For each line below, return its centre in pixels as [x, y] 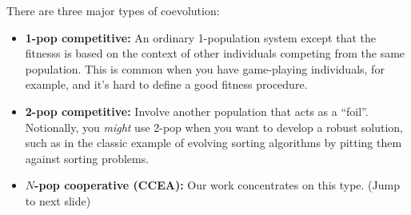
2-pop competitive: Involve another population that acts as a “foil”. [197, 111]
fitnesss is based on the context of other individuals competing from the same [215, 53]
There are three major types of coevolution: [113, 10]
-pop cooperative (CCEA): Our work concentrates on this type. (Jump [217, 185]
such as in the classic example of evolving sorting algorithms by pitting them [213, 143]
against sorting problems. [87, 158]
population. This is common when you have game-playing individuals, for [205, 68]
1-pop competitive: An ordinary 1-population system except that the [201, 37]
